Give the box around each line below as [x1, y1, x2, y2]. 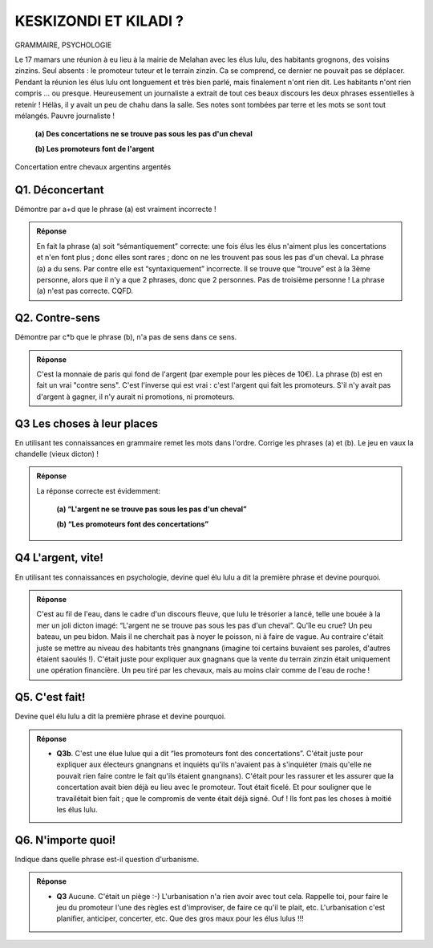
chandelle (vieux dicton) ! [14, 450, 99, 459]
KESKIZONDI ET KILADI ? [14, 12, 184, 30]
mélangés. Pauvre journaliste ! [14, 111, 115, 120]
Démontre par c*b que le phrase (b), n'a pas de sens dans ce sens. [14, 332, 237, 342]
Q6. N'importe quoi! [14, 833, 116, 847]
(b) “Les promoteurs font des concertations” [56, 519, 209, 529]
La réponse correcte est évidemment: [36, 486, 160, 495]
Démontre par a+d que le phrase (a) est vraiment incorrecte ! [14, 204, 216, 214]
